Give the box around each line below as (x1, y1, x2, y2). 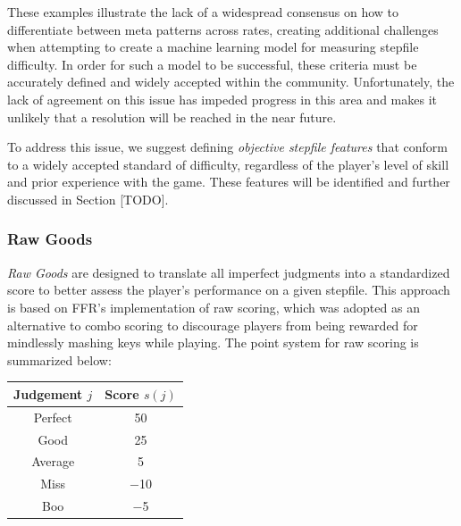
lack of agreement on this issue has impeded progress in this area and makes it (7, 89, 437, 108)
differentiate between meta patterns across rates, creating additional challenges (7, 20, 439, 38)
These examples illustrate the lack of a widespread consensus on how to (7, 3, 399, 21)
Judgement (13, 384, 83, 403)
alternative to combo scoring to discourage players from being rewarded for (7, 315, 418, 334)
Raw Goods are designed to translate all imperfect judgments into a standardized (7, 263, 450, 281)
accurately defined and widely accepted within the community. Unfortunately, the (7, 72, 455, 91)
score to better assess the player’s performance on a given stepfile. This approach (7, 280, 450, 299)
